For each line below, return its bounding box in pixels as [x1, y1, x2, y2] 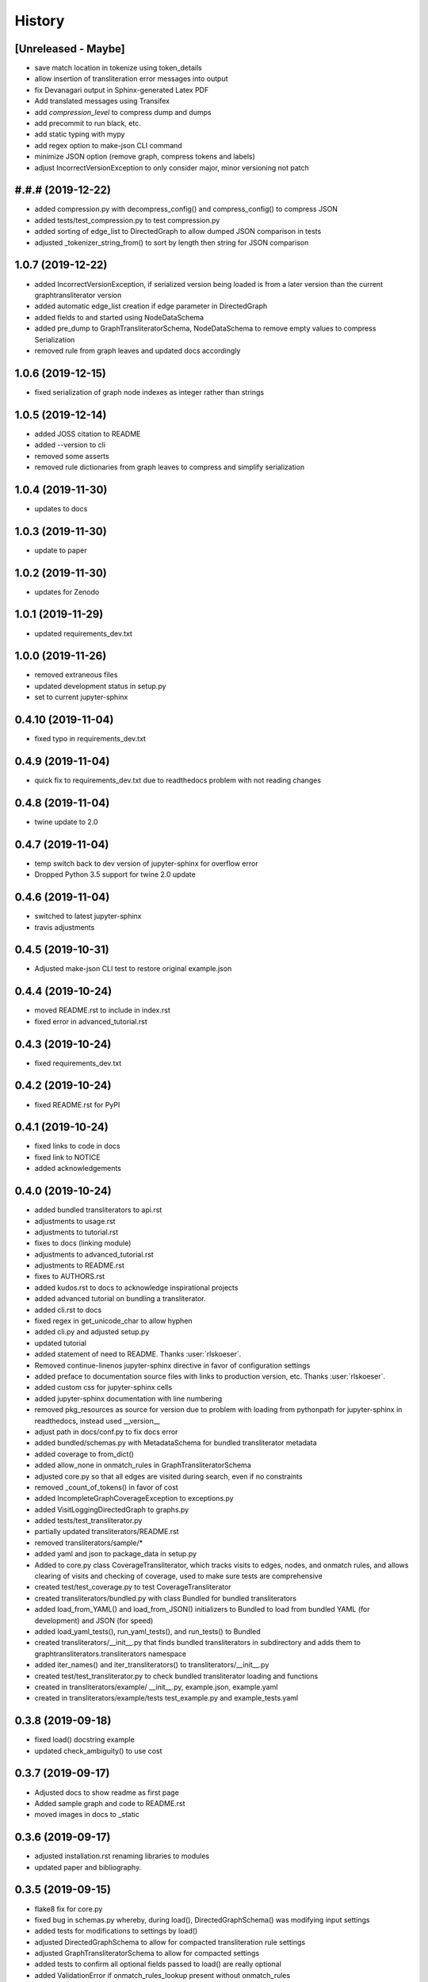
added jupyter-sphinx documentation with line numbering [34, 1394, 222, 1403]
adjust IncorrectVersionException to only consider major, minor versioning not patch [34, 163, 309, 172]
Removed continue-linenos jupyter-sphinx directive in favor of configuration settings [34, 1360, 311, 1370]
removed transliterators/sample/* [34, 1538, 143, 1548]
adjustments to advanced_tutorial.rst [34, 1249, 154, 1259]
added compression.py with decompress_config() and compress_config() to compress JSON [34, 205, 338, 214]
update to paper [34, 545, 87, 555]
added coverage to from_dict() [34, 1449, 135, 1459]
